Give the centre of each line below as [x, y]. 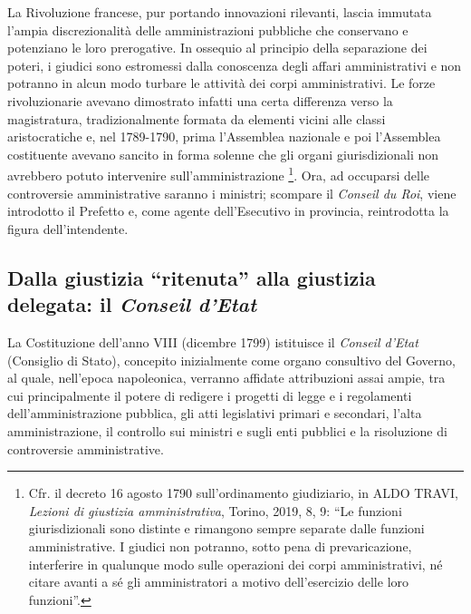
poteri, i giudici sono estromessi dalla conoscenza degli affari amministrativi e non [235, 65]
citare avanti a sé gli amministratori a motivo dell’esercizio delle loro [219, 582]
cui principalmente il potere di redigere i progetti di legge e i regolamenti [210, 395]
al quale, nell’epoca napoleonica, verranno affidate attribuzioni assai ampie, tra [226, 378]
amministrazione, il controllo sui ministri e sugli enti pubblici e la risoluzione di [227, 430]
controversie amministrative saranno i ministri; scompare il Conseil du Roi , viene [232, 193]
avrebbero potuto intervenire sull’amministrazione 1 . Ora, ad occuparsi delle [219, 174]
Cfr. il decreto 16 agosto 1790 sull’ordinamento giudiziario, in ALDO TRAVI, [243, 493]
